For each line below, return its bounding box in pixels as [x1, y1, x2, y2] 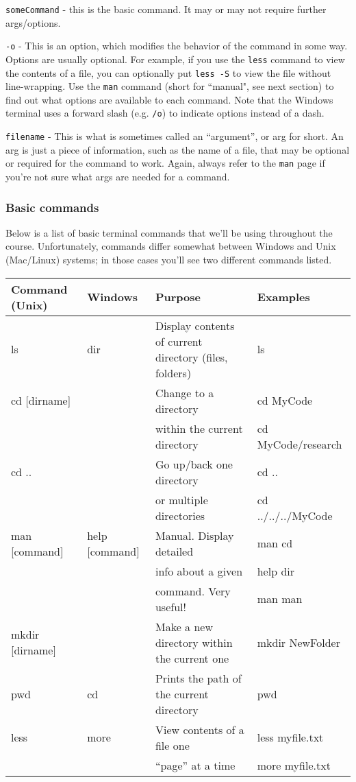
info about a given [155, 562, 243, 579]
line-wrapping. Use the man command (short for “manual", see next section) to [5, 79, 334, 93]
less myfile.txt [257, 729, 324, 746]
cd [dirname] [11, 392, 71, 409]
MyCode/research [257, 436, 342, 452]
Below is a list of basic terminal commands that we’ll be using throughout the [5, 225, 333, 239]
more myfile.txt [257, 757, 331, 773]
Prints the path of [155, 670, 242, 686]
